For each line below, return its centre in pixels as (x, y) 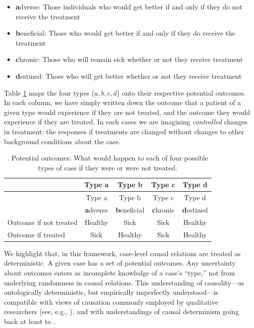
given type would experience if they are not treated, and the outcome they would (127, 112)
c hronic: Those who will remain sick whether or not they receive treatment (129, 59)
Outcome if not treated (43, 222)
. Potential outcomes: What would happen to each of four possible (108, 158)
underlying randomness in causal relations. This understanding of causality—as (124, 282)
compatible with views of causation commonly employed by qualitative (111, 301)
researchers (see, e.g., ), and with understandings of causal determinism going (122, 311)
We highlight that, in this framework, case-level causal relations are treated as (123, 253)
